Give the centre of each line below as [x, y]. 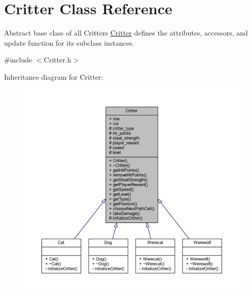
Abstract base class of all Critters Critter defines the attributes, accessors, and [126, 33]
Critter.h [58, 60]
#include [18, 60]
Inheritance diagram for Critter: [54, 76]
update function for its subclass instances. [69, 42]
